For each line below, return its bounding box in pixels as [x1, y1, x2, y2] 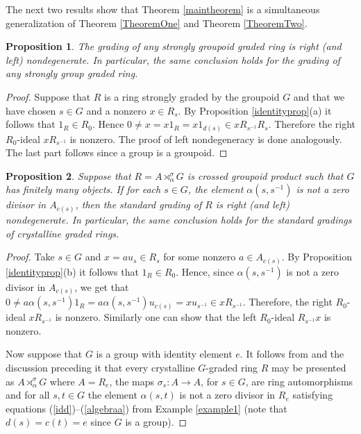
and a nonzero [86, 103, 146, 117]
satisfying [292, 387, 333, 402]
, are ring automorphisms [245, 374, 353, 388]
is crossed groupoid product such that [187, 168, 344, 183]
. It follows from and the [240, 347, 344, 361]
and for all [6, 387, 50, 402]
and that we [293, 89, 345, 103]
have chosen [6, 103, 56, 117]
